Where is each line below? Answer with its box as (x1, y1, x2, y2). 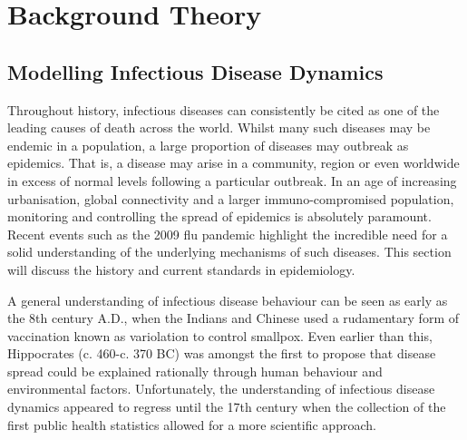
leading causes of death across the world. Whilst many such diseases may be (7, 118, 431, 137)
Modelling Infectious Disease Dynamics (7, 57, 384, 85)
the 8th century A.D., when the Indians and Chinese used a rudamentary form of (7, 308, 459, 328)
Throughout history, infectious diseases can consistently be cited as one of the (7, 100, 440, 119)
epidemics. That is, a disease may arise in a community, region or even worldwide (7, 153, 460, 172)
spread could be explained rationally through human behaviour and (7, 361, 383, 380)
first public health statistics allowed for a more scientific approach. (7, 415, 376, 434)
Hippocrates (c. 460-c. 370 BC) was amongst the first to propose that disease (7, 344, 436, 363)
